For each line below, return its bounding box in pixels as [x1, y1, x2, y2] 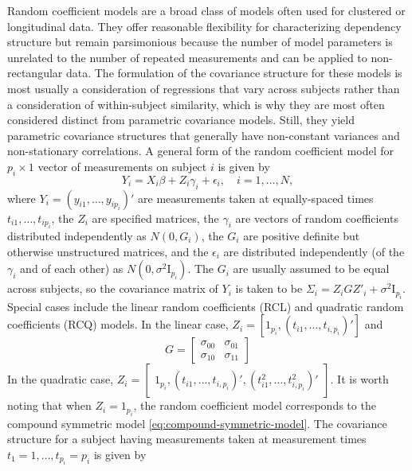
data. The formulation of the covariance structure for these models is [65, 64, 402, 81]
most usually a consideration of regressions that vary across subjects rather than [7, 80, 400, 96]
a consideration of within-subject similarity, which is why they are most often [7, 95, 385, 112]
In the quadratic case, [7, 371, 114, 387]
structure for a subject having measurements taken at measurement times [7, 430, 367, 447]
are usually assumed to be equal [233, 260, 390, 277]
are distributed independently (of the [223, 243, 405, 259]
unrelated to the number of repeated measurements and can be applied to [7, 49, 367, 65]
